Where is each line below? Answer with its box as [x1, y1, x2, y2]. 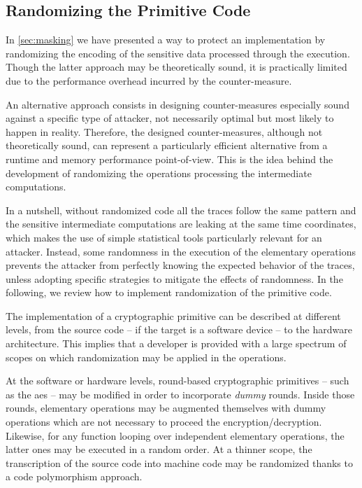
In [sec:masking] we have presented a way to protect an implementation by [6, 32, 326, 47]
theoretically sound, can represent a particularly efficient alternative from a [6, 138, 328, 153]
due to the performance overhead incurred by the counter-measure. [6, 73, 292, 88]
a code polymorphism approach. [6, 469, 143, 484]
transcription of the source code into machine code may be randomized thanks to [6, 455, 353, 470]
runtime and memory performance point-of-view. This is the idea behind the [6, 151, 333, 166]
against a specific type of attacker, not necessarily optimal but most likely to [6, 111, 334, 125]
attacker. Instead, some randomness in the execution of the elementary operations [6, 244, 356, 258]
